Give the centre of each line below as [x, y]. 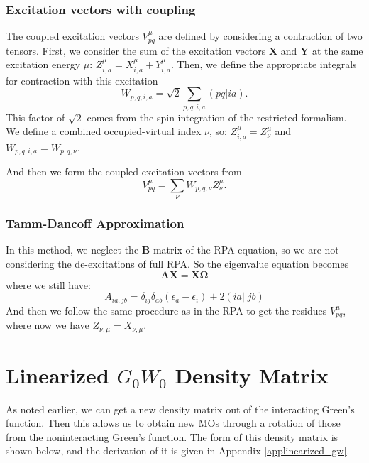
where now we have [48, 325]
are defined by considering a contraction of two [260, 36]
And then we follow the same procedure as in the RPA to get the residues [166, 310]
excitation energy [43, 64]
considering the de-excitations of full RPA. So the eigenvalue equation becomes [177, 264]
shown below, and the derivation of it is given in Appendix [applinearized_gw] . [178, 451]
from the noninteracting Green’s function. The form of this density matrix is [172, 436]
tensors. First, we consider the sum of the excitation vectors [136, 50]
